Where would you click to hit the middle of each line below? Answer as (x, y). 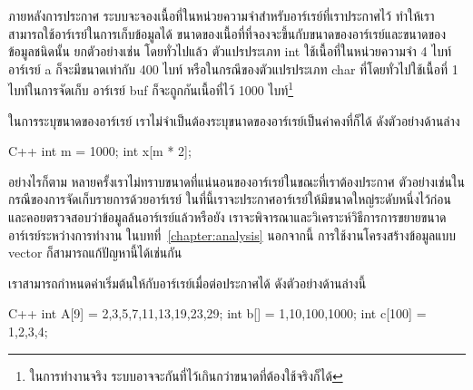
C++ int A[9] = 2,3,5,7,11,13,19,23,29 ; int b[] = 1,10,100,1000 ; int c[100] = (217, 313)
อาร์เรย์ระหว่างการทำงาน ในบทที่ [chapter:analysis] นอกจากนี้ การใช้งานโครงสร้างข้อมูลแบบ (232, 234)
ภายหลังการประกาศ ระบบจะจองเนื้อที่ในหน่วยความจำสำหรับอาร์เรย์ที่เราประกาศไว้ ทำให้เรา (222, 15)
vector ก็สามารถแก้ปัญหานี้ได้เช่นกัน (95, 253)
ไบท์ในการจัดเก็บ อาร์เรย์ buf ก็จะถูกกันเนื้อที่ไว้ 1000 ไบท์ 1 (151, 89)
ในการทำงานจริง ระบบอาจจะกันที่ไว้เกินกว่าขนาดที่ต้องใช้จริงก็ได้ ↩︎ (186, 375)
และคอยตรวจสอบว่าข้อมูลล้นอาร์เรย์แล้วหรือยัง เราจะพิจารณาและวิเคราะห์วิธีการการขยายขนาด (227, 217)
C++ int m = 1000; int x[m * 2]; (100, 151)
